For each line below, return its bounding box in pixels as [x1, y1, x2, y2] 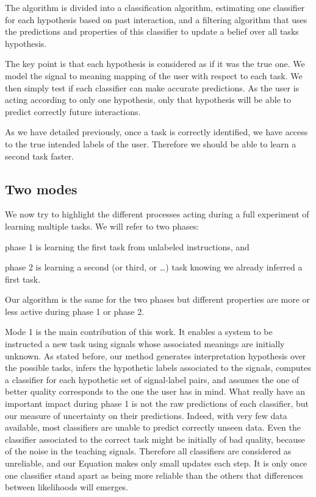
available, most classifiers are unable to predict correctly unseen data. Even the [5, 421, 301, 434]
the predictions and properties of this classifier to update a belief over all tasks [5, 25, 299, 38]
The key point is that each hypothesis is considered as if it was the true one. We [5, 57, 305, 70]
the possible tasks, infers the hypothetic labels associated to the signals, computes [5, 361, 311, 374]
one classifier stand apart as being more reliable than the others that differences [5, 468, 304, 481]
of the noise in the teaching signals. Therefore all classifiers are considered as [5, 445, 292, 457]
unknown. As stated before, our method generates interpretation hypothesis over [5, 349, 306, 362]
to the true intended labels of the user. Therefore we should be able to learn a [5, 137, 296, 150]
